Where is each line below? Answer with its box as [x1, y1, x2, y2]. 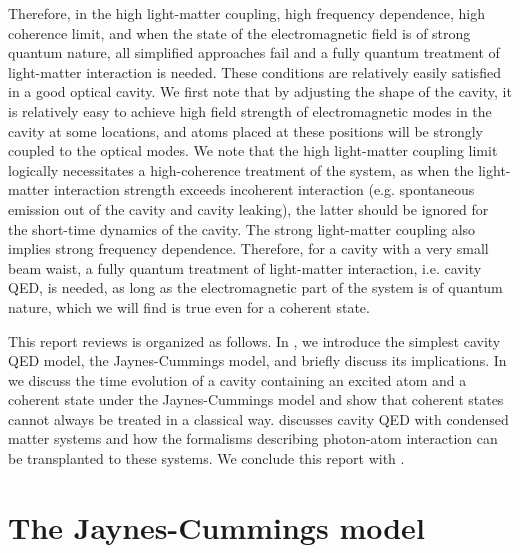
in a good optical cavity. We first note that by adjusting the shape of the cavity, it [8, 81, 512, 102]
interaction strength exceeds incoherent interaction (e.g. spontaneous [53, 179, 475, 200]
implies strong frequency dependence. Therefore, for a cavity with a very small [8, 238, 489, 259]
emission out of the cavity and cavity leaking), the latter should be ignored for [8, 198, 489, 219]
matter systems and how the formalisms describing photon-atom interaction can [8, 428, 498, 449]
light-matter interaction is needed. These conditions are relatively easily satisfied [8, 61, 501, 82]
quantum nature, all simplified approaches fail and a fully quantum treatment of [8, 42, 500, 63]
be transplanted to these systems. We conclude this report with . [8, 448, 405, 469]
